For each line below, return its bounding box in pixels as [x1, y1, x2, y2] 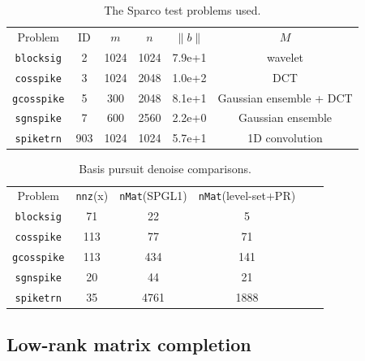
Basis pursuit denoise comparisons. [79, 160, 251, 177]
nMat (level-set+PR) [198, 187, 296, 204]
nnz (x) [75, 187, 109, 204]
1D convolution [247, 129, 323, 146]
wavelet [266, 48, 304, 65]
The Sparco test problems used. [104, 2, 261, 18]
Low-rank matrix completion [6, 332, 251, 357]
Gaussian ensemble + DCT [217, 89, 353, 106]
